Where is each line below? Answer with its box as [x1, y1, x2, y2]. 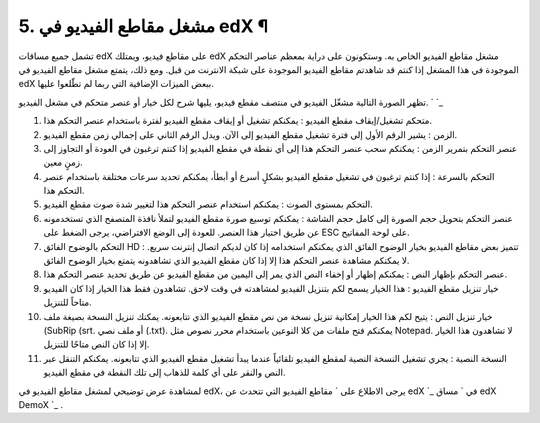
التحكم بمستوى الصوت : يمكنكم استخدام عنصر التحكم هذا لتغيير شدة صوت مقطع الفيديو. [43, 198, 374, 210]
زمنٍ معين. [43, 156, 84, 169]
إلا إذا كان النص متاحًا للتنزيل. [43, 338, 150, 350]
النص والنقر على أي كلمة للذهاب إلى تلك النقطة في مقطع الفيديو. [43, 366, 286, 379]
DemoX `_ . [18, 398, 64, 410]
